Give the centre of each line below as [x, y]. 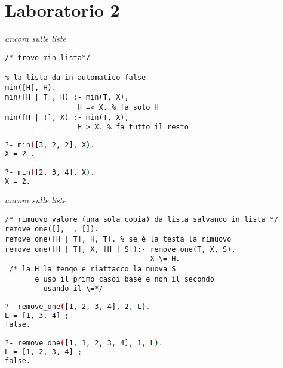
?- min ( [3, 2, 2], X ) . [50, 145]
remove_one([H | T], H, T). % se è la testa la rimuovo [118, 239]
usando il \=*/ [73, 289]
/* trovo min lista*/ [48, 58]
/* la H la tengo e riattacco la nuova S [93, 269]
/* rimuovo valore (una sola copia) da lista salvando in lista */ [142, 219]
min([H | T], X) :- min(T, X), [67, 117]
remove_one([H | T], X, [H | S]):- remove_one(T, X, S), [120, 249]
